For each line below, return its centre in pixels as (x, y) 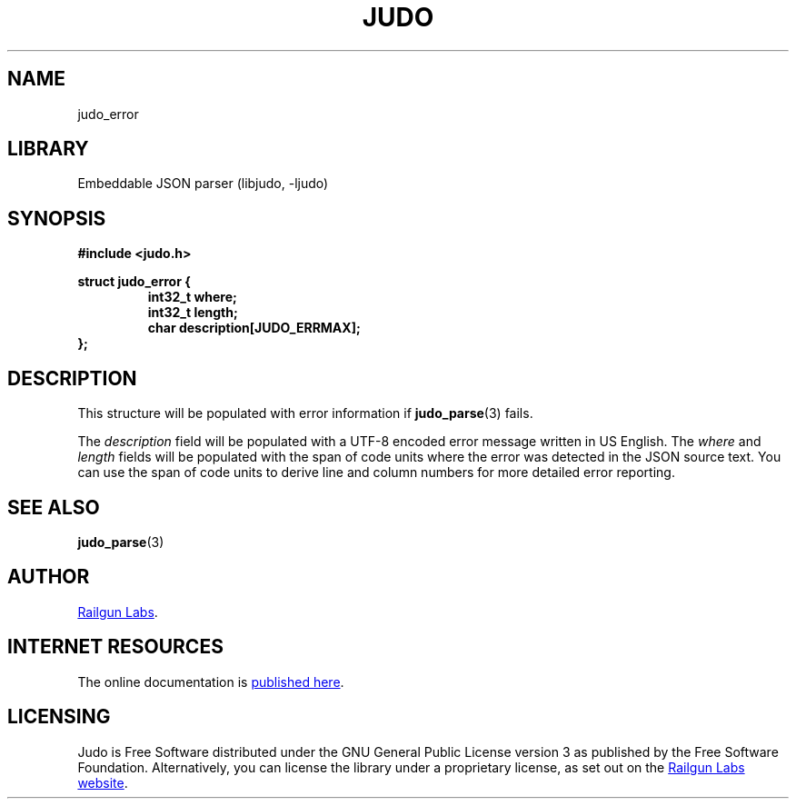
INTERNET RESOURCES (115, 647)
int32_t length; (193, 313)
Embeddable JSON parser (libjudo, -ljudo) (203, 184)
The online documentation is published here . (211, 682)
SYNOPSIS (57, 218)
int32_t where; (192, 297)
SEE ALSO (54, 507)
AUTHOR (49, 577)
